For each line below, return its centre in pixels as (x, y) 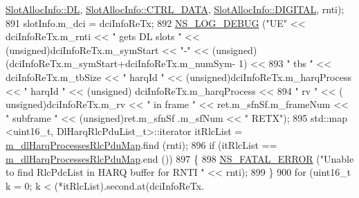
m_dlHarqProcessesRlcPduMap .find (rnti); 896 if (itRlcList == (141, 144)
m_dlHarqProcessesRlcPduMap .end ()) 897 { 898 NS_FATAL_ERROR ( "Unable (180, 158)
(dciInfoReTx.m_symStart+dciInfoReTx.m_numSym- (121, 63)
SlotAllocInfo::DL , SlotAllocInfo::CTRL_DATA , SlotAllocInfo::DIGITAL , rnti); (175, 9)
